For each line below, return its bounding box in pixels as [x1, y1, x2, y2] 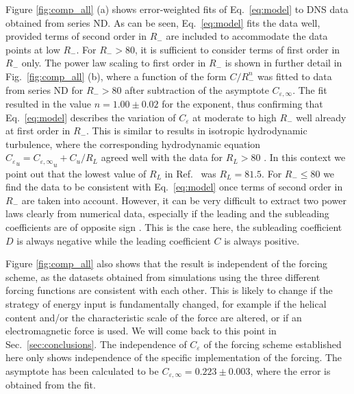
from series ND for [5, 82, 84, 97]
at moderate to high [192, 110, 277, 124]
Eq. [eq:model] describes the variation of [5, 110, 176, 124]
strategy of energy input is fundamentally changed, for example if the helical [5, 296, 327, 310]
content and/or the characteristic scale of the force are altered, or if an [5, 310, 302, 324]
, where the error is [250, 363, 331, 378]
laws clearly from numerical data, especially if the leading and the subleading [5, 206, 329, 221]
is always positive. [224, 233, 300, 247]
